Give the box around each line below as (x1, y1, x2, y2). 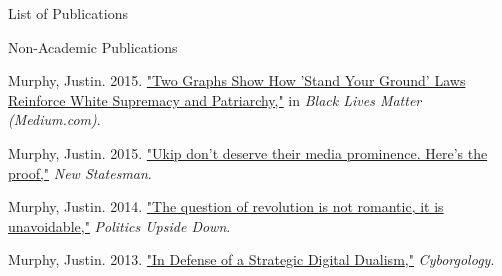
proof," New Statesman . (8, 162, 152, 183)
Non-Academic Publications (8, 36, 178, 57)
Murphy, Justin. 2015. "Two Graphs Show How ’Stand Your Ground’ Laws (8, 70, 466, 91)
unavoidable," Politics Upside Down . (8, 215, 231, 236)
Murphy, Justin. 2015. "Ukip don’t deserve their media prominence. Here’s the (8, 142, 488, 163)
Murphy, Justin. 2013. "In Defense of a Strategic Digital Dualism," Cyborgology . (8, 249, 495, 270)
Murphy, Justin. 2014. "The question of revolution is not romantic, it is (8, 196, 444, 217)
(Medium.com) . (8, 109, 101, 130)
